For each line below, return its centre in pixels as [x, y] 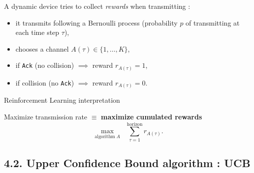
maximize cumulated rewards [152, 116]
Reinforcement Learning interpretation [62, 100]
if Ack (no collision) [45, 65]
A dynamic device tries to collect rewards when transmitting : [97, 6]
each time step [37, 32]
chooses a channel [42, 48]
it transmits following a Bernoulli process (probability [96, 22]
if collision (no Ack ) [45, 82]
